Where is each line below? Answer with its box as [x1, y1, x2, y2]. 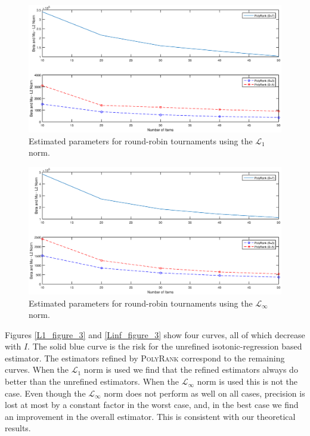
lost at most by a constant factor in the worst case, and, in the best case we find [5, 398, 299, 411]
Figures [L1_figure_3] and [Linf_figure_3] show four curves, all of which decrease [5, 328, 305, 341]
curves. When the [5, 363, 69, 376]
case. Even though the [5, 386, 86, 399]
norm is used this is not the [197, 375, 297, 388]
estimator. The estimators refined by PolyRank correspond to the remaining [5, 351, 285, 364]
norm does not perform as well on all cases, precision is [104, 386, 305, 399]
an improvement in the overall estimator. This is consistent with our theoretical [5, 410, 296, 422]
